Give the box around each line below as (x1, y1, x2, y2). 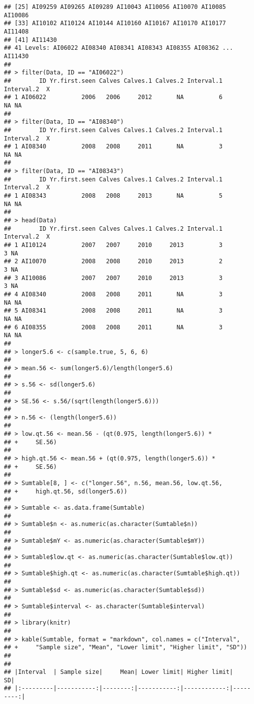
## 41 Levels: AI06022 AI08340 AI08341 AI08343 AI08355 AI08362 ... (4, 44, 233, 52)
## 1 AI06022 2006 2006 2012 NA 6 (4, 94, 222, 101)
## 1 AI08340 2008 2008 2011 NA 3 (4, 143, 222, 150)
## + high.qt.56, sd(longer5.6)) (4, 488, 127, 495)
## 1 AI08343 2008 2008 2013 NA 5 (4, 192, 222, 200)
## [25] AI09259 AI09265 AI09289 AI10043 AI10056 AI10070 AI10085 (4, 3, 226, 10)
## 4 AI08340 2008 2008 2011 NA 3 (4, 290, 222, 298)
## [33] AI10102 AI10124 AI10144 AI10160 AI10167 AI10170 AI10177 (4, 20, 226, 27)
